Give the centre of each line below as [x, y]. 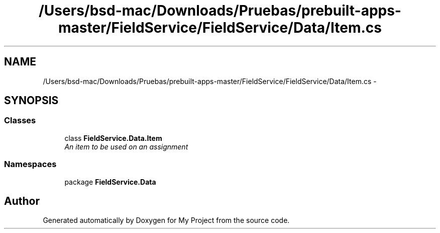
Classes [20, 121]
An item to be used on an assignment [126, 146]
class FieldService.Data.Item [113, 138]
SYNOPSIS [31, 101]
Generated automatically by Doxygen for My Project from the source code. [166, 220]
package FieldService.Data [110, 182]
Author [22, 201]
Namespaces [30, 164]
